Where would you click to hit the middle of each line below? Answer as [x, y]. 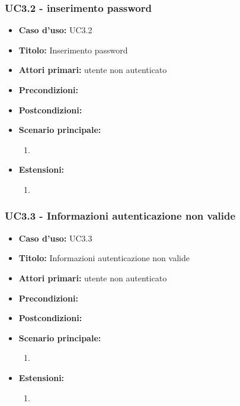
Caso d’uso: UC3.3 [55, 238]
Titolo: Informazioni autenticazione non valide [104, 258]
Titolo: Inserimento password [73, 50]
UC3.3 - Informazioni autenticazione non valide [120, 216]
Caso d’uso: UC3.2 [55, 30]
